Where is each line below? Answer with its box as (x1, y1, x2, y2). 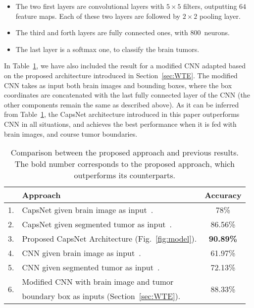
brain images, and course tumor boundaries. (4, 128, 138, 139)
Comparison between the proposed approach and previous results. (10, 147, 239, 158)
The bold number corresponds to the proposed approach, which (14, 158, 235, 170)
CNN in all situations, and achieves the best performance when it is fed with (4, 118, 237, 129)
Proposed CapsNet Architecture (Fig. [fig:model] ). (22, 233, 197, 245)
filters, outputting (183, 1, 237, 11)
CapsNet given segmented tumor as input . (22, 218, 172, 230)
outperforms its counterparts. (74, 169, 176, 181)
